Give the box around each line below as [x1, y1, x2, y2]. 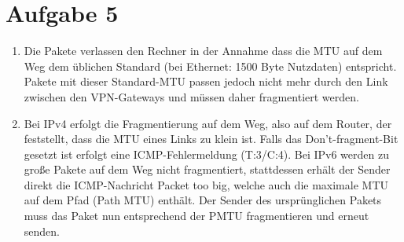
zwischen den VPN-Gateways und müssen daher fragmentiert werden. [24, 88, 359, 104]
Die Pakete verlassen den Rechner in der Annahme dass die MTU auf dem [24, 42, 383, 59]
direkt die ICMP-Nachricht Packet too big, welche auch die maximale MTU [24, 176, 388, 192]
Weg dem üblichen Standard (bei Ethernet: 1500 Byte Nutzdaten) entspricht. [24, 57, 397, 74]
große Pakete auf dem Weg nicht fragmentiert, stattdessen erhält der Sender [24, 161, 391, 178]
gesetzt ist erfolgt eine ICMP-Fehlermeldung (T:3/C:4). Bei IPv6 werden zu [24, 145, 389, 162]
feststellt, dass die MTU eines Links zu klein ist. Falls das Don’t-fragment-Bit [24, 130, 398, 147]
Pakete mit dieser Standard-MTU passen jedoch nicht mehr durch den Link [24, 73, 388, 90]
